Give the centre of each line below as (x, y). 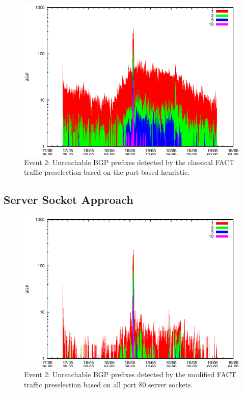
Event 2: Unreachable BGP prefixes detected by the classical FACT (129, 162)
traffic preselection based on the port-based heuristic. (107, 172)
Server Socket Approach (69, 200)
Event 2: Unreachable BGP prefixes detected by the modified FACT (130, 374)
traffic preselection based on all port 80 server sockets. (109, 384)
